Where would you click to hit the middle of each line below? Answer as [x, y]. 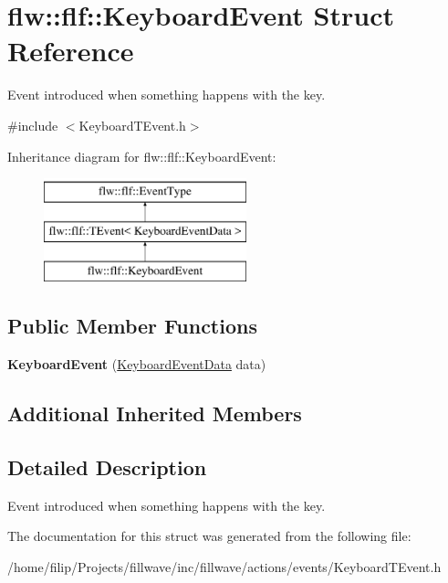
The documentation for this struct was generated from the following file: [209, 536]
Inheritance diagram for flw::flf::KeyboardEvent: [142, 156]
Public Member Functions [132, 326]
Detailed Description [107, 467]
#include [33, 125]
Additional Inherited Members [155, 413]
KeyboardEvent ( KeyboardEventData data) [137, 364]
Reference [71, 51]
